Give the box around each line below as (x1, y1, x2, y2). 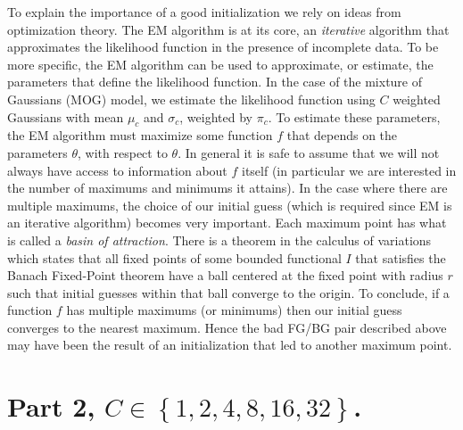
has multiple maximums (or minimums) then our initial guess (66, 301, 402, 319)
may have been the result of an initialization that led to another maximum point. (7, 335, 452, 354)
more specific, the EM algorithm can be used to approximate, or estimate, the (7, 54, 434, 73)
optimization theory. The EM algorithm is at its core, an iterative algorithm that (7, 20, 450, 38)
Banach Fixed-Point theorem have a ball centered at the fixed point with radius (7, 266, 443, 285)
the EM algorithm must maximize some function (7, 126, 273, 145)
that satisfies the (355, 248, 446, 267)
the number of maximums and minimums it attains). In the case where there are (7, 178, 448, 197)
